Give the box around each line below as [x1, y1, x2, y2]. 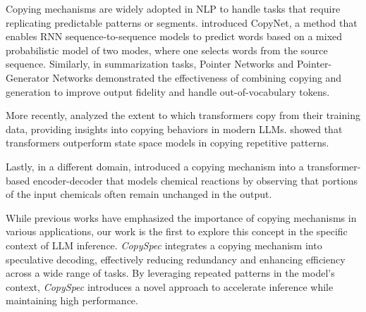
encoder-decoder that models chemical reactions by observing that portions [32, 173, 358, 187]
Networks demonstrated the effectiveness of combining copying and [52, 70, 342, 85]
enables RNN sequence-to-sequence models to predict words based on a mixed [6, 29, 343, 44]
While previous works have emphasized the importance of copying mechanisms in [6, 210, 357, 225]
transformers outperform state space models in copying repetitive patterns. [6, 135, 329, 150]
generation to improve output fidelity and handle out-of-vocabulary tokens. [6, 84, 330, 99]
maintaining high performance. [6, 293, 138, 308]
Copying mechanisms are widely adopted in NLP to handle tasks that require [6, 1, 341, 15]
